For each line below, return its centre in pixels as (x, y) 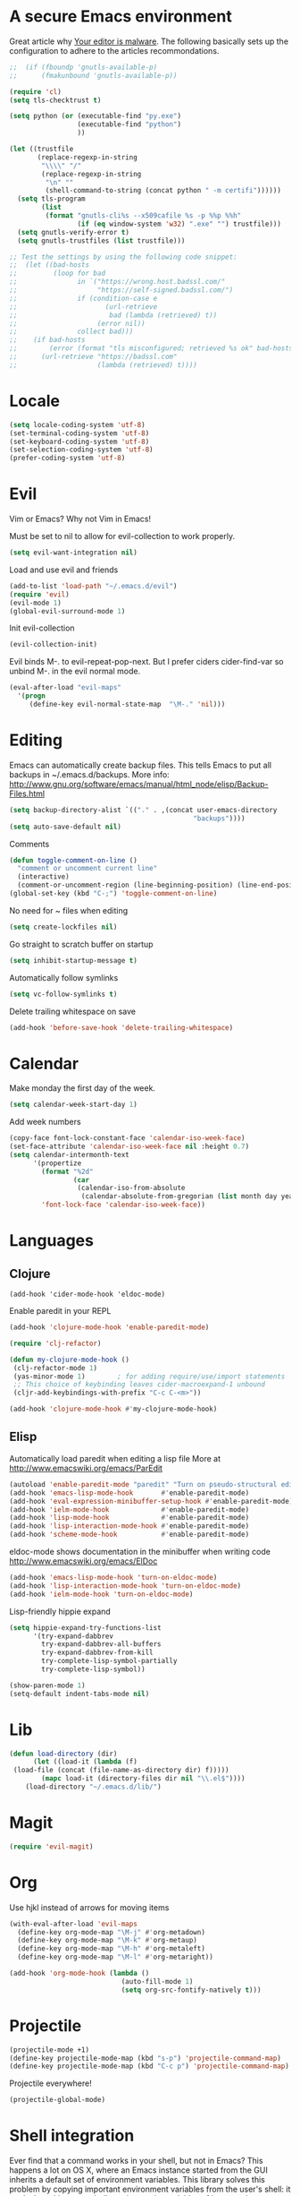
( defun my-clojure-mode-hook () (69, 1360)
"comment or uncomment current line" (87, 869)
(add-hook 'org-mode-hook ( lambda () (79, 1973)
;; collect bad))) (71, 332)
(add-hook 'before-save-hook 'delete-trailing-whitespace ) (121, 1027)
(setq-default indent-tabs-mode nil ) (79, 1694)
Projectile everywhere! (50, 2083)
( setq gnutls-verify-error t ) (73, 232)
